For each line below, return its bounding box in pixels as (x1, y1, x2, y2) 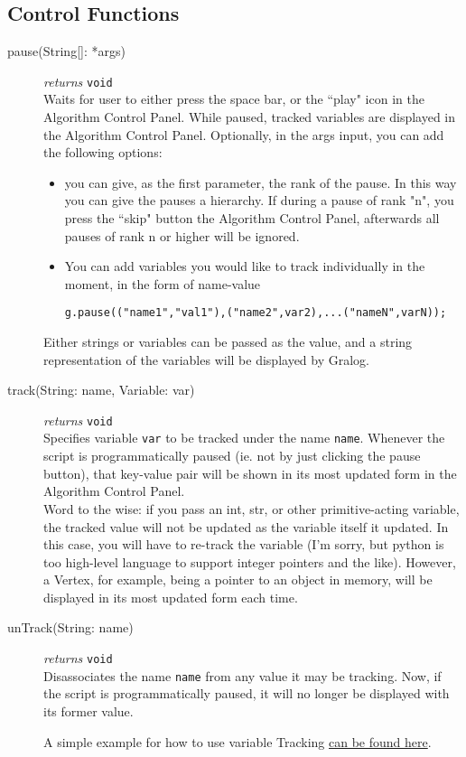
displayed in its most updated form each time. (43, 587, 298, 606)
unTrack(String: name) (7, 618, 134, 637)
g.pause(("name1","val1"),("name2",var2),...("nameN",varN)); (64, 306, 447, 320)
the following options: (43, 143, 163, 162)
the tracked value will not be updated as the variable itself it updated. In (43, 517, 449, 536)
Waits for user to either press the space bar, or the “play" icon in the (43, 89, 424, 108)
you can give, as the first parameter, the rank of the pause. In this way (64, 173, 457, 192)
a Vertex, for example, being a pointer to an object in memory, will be (43, 570, 433, 589)
